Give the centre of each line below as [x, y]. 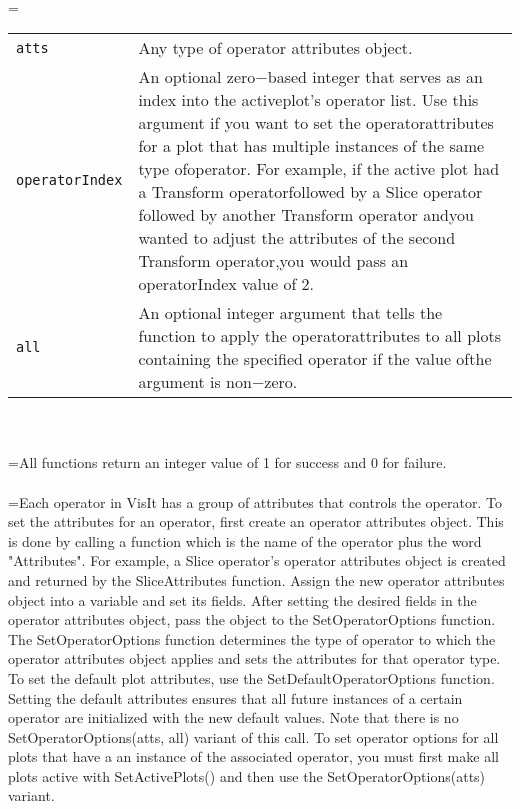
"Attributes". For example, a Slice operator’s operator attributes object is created [257, 560]
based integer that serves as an [375, 77]
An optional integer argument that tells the [290, 313]
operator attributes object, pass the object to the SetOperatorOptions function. [252, 619]
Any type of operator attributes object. [275, 48]
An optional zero [197, 77]
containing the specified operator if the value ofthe [315, 359]
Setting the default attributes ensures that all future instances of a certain [235, 697]
